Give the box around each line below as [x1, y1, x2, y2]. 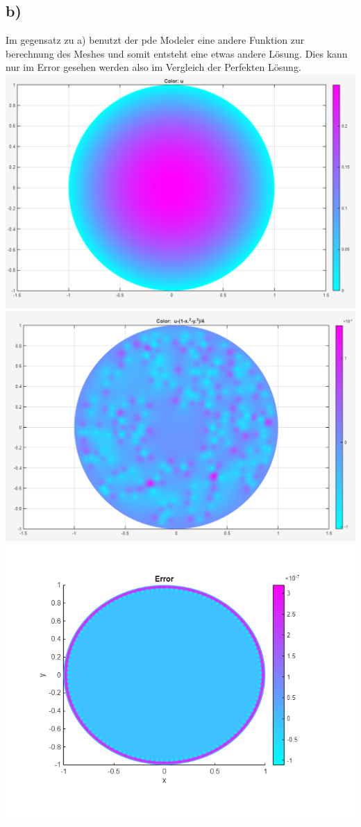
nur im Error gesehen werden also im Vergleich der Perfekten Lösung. [6, 60, 301, 74]
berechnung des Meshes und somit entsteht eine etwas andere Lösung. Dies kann [6, 46, 348, 60]
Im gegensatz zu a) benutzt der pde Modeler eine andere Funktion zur [6, 33, 305, 47]
